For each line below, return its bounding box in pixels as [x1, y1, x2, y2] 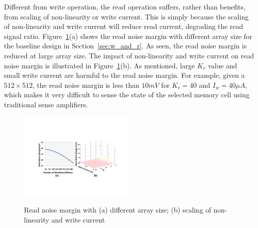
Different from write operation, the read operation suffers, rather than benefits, [4, 1, 246, 11]
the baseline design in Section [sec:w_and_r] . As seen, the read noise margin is [4, 40, 247, 51]
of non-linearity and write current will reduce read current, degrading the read [4, 21, 243, 31]
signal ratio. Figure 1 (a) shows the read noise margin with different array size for [4, 30, 253, 41]
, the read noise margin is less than [32, 79, 139, 90]
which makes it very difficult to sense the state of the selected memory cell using [4, 89, 250, 100]
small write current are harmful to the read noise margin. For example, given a [4, 70, 245, 80]
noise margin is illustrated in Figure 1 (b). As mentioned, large [4, 60, 195, 70]
